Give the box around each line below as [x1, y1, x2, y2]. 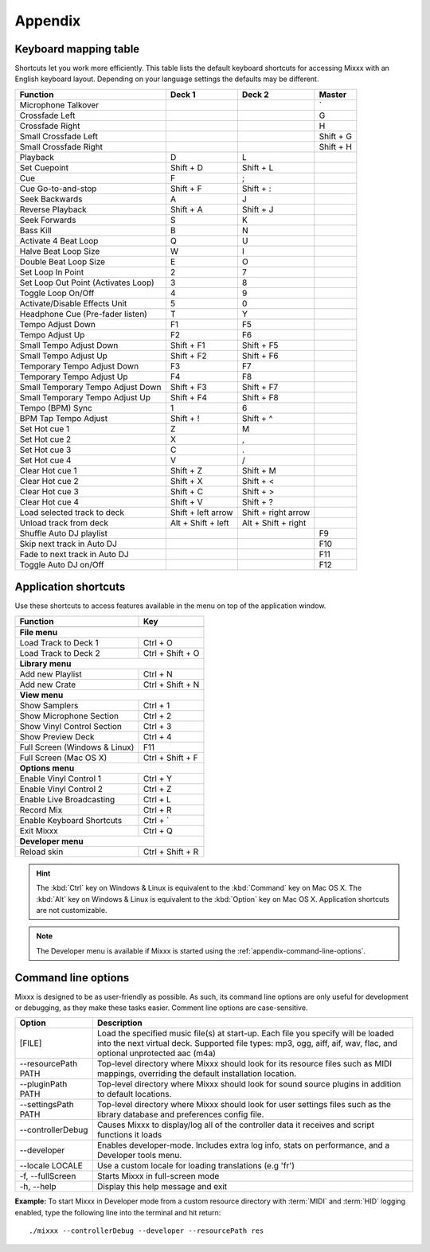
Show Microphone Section [19, 710, 119, 721]
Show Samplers [19, 700, 79, 711]
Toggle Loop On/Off [19, 287, 95, 298]
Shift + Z [170, 465, 203, 476]
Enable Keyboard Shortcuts [19, 814, 123, 825]
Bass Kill [19, 224, 52, 236]
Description [96, 1017, 143, 1028]
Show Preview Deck [19, 731, 95, 742]
